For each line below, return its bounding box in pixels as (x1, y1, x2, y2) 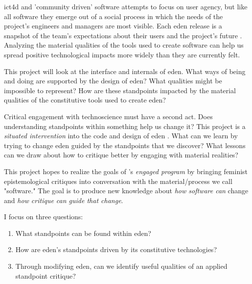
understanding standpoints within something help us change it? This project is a (4, 121, 246, 131)
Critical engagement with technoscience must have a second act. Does (4, 111, 213, 121)
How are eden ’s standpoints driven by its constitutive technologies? (15, 244, 217, 255)
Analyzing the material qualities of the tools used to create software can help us (4, 40, 244, 50)
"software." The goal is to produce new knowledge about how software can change (4, 185, 249, 196)
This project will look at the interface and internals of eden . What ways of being (4, 66, 246, 76)
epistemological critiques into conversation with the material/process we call (4, 176, 232, 186)
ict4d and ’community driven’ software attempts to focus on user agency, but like (4, 1, 248, 11)
